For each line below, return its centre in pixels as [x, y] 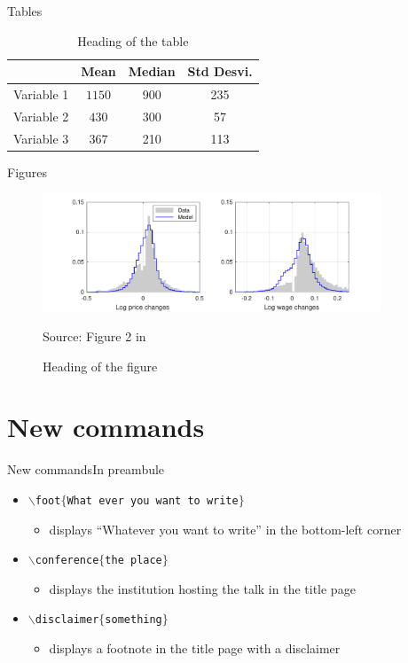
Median [152, 71]
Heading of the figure [100, 366]
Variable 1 [41, 94]
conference [67, 561]
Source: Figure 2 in [94, 336]
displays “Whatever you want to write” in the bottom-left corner [225, 529]
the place [133, 561]
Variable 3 [41, 138]
